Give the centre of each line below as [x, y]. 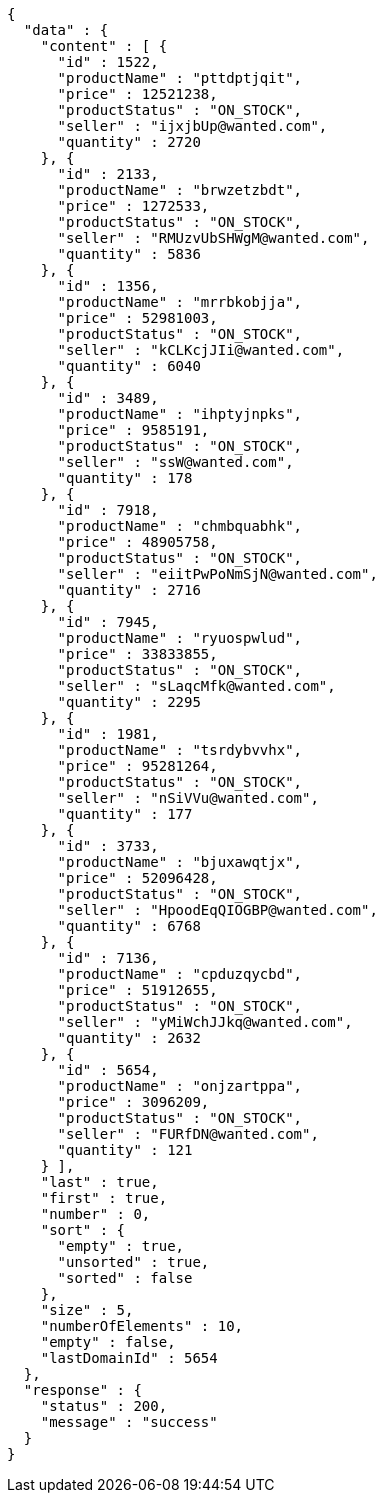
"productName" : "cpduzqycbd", [180, 974]
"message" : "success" [129, 1422]
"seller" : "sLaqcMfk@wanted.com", [196, 686]
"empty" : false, [108, 1342]
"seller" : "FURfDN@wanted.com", [188, 1134]
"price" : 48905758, [137, 542]
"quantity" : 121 [125, 1150]
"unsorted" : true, [133, 1262]
